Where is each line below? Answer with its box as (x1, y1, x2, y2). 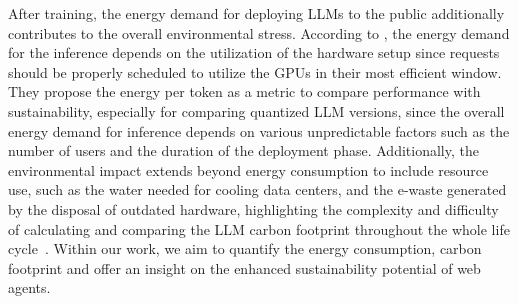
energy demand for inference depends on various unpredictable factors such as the (8, 120, 510, 141)
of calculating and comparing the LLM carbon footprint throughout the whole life (8, 218, 510, 239)
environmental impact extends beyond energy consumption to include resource (8, 159, 489, 180)
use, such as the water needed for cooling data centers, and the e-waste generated (8, 179, 507, 200)
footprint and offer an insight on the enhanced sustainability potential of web (8, 257, 481, 278)
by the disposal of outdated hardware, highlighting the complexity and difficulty (8, 198, 499, 219)
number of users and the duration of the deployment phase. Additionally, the (8, 140, 479, 161)
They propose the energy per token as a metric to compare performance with (8, 81, 481, 102)
